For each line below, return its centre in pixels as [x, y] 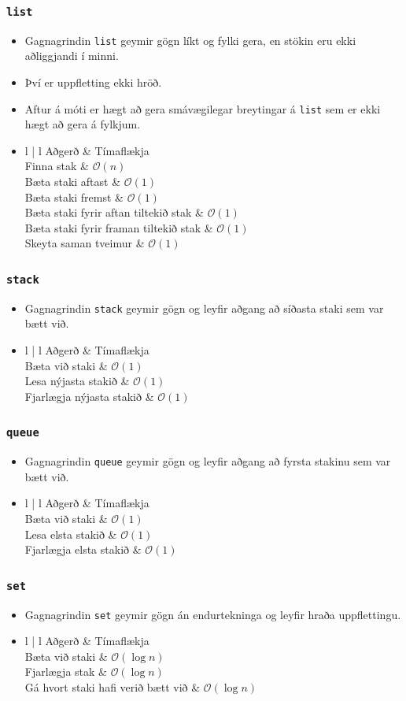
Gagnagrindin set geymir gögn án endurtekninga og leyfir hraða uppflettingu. [213, 614]
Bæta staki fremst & [74, 197]
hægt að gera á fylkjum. [83, 124]
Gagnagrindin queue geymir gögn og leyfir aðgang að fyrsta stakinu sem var [208, 461]
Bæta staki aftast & [73, 182]
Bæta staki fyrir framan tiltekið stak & [119, 227]
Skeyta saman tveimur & [85, 243]
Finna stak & [57, 166]
